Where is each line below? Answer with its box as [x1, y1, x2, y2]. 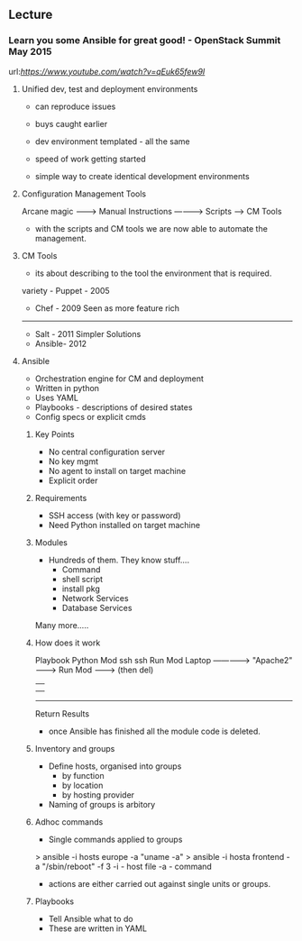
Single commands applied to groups [48, 834, 183, 845]
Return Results [34, 708, 90, 719]
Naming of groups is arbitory [48, 799, 156, 809]
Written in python [34, 382, 100, 393]
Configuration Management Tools [21, 188, 146, 199]
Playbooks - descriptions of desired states [34, 401, 193, 413]
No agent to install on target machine [48, 465, 187, 476]
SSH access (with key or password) [48, 509, 181, 521]
